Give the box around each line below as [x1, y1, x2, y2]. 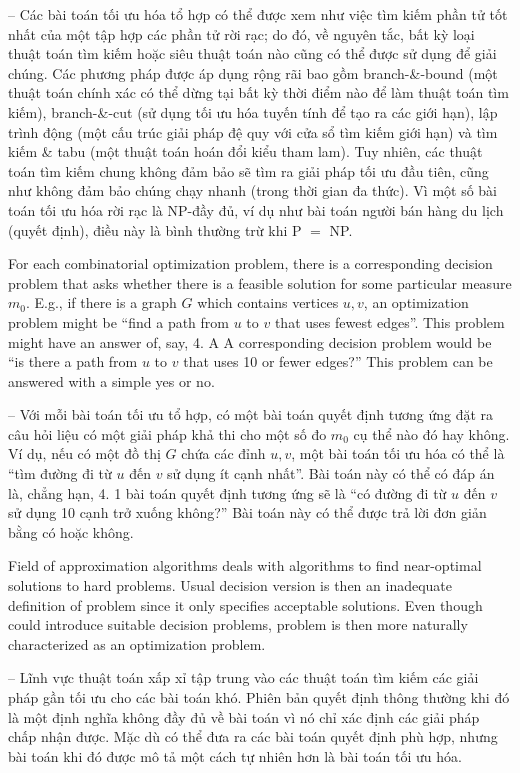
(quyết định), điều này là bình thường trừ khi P [8, 219, 302, 240]
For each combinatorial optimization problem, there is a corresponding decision [8, 253, 493, 274]
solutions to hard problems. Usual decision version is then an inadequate [8, 575, 453, 596]
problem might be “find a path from [8, 311, 229, 332]
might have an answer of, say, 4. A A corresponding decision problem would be [8, 331, 492, 352]
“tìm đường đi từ [8, 463, 112, 484]
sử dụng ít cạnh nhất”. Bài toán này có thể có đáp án [167, 463, 495, 484]
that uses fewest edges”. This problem [274, 311, 505, 332]
